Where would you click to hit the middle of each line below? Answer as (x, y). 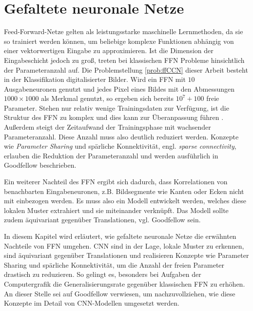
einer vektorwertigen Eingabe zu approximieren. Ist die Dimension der (109, 50)
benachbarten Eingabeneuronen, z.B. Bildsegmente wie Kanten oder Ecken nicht (124, 191)
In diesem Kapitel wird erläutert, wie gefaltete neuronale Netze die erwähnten (120, 236)
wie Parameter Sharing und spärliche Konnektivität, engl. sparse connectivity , (120, 146)
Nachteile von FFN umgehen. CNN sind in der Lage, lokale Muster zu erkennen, (124, 245)
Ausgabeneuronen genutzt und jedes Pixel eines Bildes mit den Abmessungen (119, 88)
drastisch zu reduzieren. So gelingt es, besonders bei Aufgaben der (103, 274)
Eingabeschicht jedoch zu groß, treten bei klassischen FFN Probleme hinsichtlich (124, 60)
